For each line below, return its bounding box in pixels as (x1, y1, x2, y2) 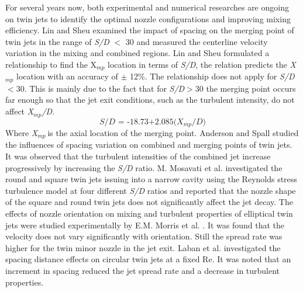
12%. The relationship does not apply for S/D (130, 70, 295, 82)
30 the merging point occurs (195, 82, 296, 94)
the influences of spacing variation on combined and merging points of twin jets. (5, 138, 292, 151)
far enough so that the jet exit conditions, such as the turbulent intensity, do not (5, 93, 295, 106)
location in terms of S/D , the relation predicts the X (108, 58, 296, 70)
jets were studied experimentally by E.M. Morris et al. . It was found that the (5, 218, 285, 231)
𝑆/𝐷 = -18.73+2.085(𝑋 (99, 117, 184, 126)
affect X (5, 105, 34, 117)
